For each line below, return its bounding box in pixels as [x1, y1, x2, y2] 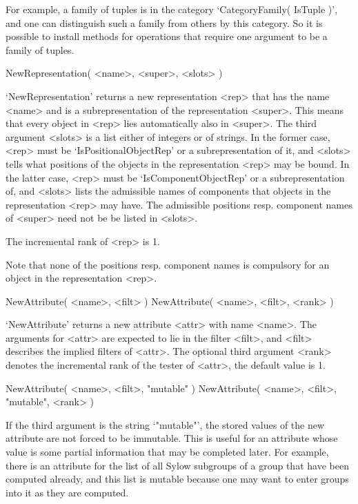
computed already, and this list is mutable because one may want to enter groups [6, 472, 349, 486]
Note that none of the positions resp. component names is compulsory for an [6, 257, 330, 271]
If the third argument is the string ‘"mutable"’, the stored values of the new [6, 417, 325, 432]
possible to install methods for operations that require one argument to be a [6, 29, 328, 43]
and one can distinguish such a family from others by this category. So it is [6, 15, 323, 30]
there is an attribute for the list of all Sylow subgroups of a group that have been [6, 458, 349, 472]
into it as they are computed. [6, 485, 129, 499]
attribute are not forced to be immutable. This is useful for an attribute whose [6, 431, 338, 445]
